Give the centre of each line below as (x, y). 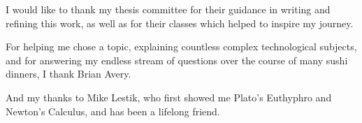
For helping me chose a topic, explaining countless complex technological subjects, (181, 46)
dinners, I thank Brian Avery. (68, 74)
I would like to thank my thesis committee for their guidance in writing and (168, 9)
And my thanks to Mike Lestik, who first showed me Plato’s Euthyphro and (169, 97)
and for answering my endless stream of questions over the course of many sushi (177, 60)
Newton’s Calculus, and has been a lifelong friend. (113, 111)
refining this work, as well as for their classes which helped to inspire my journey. (180, 23)
